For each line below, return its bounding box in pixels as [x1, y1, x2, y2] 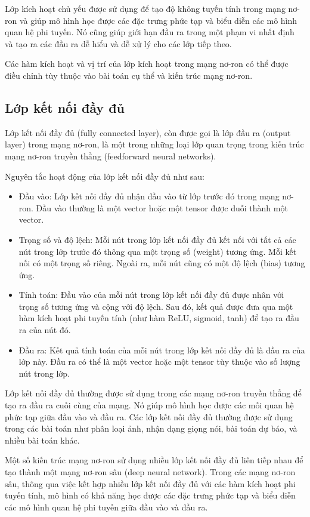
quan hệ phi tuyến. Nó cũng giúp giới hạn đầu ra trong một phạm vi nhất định [5, 26, 294, 38]
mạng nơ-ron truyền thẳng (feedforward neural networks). [5, 149, 216, 162]
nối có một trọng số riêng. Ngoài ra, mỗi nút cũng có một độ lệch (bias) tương [18, 257, 305, 269]
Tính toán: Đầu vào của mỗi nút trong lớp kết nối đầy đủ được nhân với [18, 288, 284, 301]
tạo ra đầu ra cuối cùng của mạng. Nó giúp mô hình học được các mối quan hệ [5, 399, 294, 411]
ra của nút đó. [18, 324, 71, 336]
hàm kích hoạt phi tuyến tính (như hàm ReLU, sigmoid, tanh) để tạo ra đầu [18, 312, 299, 324]
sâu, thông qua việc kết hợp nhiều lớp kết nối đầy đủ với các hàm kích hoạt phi [5, 477, 296, 490]
